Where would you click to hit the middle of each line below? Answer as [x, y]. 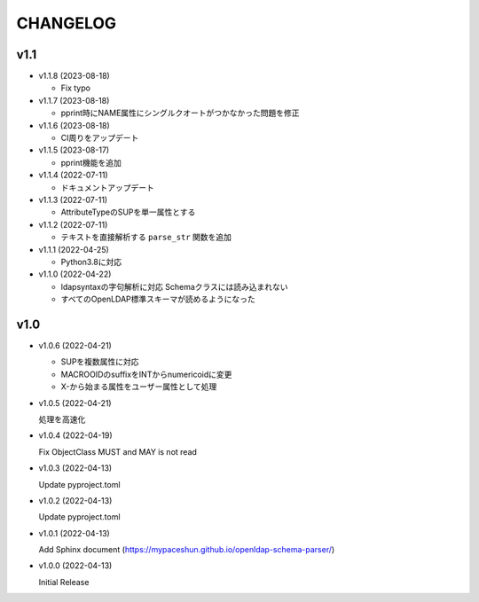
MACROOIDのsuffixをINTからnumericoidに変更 [146, 374]
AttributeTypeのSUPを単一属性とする [128, 212]
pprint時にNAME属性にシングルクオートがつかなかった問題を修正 [181, 113]
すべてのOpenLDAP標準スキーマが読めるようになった [158, 299]
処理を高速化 [62, 419]
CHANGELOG [67, 23]
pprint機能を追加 [91, 162]
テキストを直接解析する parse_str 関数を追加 [146, 237]
